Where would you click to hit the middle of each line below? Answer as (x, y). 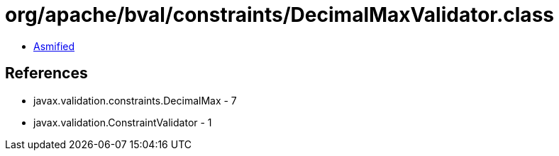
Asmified (54, 46)
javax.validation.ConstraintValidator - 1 (123, 122)
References (46, 73)
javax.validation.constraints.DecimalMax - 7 (135, 100)
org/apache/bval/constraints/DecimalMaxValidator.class (279, 15)
